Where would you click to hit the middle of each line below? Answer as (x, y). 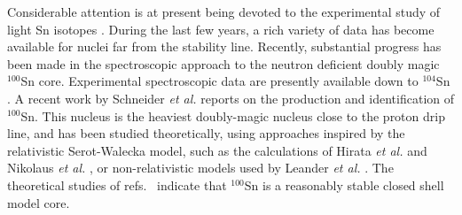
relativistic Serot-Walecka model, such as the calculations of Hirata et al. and (217, 150)
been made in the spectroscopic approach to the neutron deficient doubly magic (223, 63)
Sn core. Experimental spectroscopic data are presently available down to (219, 81)
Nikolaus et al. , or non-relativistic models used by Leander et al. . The (200, 168)
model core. (39, 202)
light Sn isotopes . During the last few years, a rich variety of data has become (221, 29)
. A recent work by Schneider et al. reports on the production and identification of (231, 98)
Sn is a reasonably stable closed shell (344, 184)
